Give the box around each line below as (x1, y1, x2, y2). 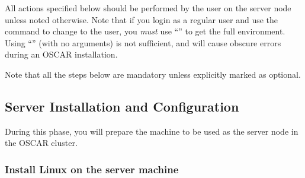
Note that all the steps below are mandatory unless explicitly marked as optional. (5, 68, 301, 80)
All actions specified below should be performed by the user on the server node (5, 2, 291, 14)
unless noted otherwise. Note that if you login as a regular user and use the (5, 13, 278, 26)
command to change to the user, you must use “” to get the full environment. (5, 25, 285, 37)
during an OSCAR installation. (5, 48, 118, 61)
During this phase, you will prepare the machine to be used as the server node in (5, 125, 298, 137)
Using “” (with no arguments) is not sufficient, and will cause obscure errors (5, 36, 281, 49)
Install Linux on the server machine (5, 161, 179, 176)
